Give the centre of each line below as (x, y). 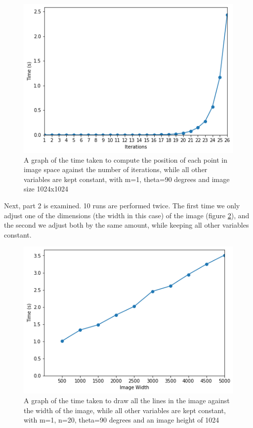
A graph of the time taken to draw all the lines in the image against (127, 400)
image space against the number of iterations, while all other (116, 169)
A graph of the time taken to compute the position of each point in (126, 159)
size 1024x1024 (46, 189)
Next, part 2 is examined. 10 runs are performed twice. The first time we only (122, 205)
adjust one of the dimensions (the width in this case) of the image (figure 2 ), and (127, 215)
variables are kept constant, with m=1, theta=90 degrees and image (127, 179)
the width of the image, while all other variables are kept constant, (125, 410)
